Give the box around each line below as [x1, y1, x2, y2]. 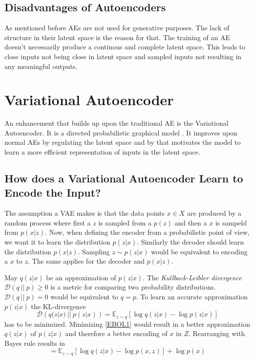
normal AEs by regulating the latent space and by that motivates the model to [4, 137, 241, 147]
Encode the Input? [4, 185, 101, 200]
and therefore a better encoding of [65, 328, 168, 338]
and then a [174, 217, 207, 227]
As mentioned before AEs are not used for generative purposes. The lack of [4, 22, 230, 33]
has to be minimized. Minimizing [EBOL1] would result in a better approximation [4, 318, 250, 329]
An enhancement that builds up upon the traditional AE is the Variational [4, 118, 229, 128]
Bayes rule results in [4, 337, 65, 348]
